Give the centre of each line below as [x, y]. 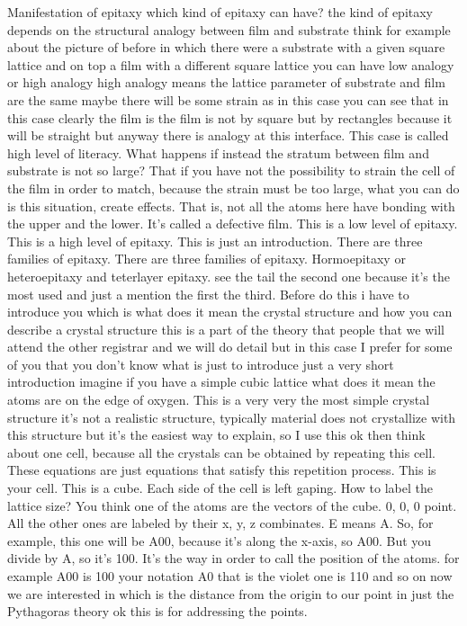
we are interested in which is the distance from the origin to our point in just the [231, 593]
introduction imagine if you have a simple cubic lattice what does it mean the [221, 382]
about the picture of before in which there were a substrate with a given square [226, 47]
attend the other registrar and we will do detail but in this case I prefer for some [230, 347]
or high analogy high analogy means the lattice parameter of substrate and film [226, 82]
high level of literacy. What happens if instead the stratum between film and [218, 152]
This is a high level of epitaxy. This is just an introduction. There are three [215, 241]
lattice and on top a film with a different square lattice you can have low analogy [231, 64]
